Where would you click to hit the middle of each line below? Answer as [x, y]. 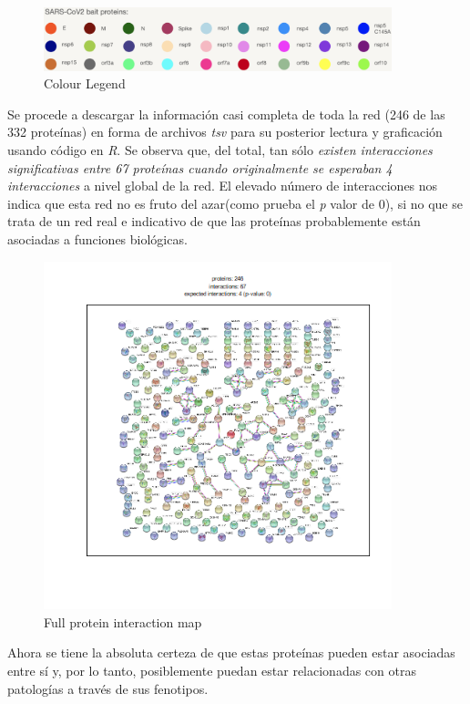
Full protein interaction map [123, 621]
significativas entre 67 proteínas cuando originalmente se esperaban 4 [200, 167]
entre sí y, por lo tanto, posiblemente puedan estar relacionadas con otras [212, 670]
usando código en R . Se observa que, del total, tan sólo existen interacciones [220, 150]
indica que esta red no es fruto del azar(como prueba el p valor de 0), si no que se [235, 203]
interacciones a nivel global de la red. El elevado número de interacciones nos [223, 186]
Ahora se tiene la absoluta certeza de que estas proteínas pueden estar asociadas [231, 652]
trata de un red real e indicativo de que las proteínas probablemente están [214, 221]
